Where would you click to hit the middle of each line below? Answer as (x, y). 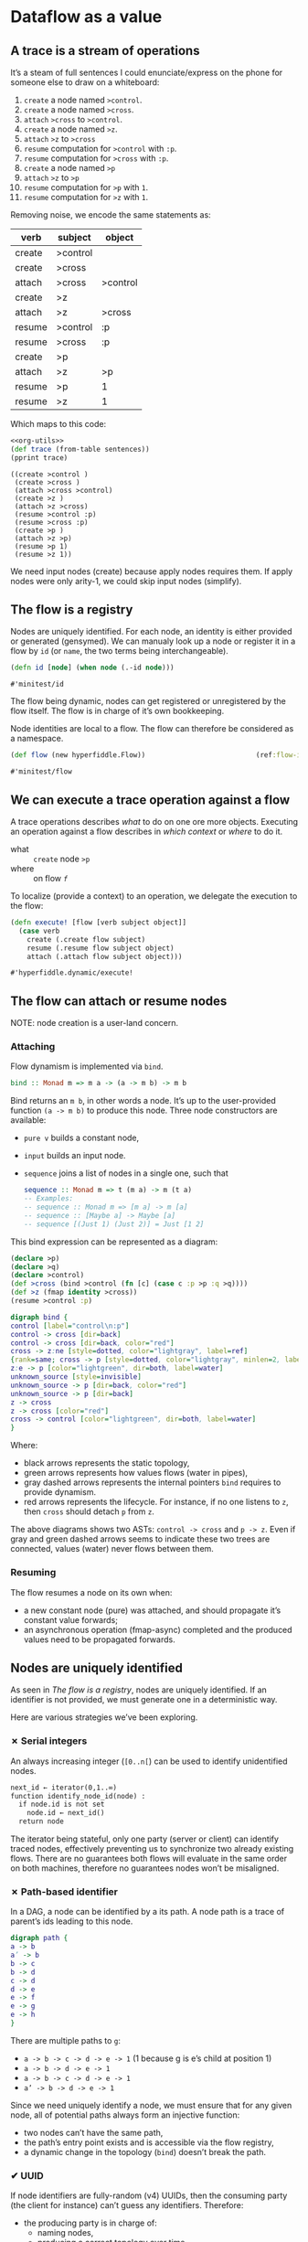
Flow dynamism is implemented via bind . (87, 1066)
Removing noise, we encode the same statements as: (111, 215)
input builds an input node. (74, 1156)
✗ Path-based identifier (64, 1892)
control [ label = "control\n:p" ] (70, 1326)
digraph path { (39, 1938)
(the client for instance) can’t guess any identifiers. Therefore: (127, 2205)
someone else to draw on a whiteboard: (85, 82)
